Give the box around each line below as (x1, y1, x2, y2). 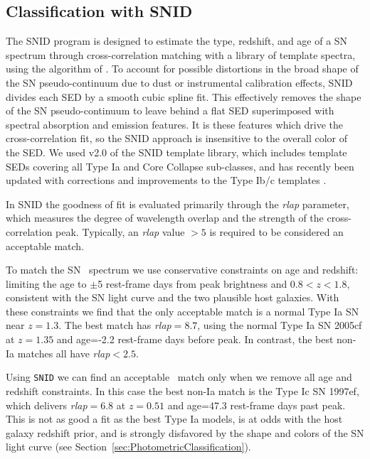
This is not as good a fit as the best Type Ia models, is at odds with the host (6, 411, 343, 426)
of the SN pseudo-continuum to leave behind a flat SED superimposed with (6, 103, 334, 118)
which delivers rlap (6, 397, 88, 412)
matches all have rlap (17, 345, 110, 360)
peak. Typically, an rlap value (55, 224, 185, 239)
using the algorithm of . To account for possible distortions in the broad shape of (6, 61, 359, 76)
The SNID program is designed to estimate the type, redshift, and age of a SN (6, 33, 348, 48)
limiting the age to (6, 276, 87, 291)
